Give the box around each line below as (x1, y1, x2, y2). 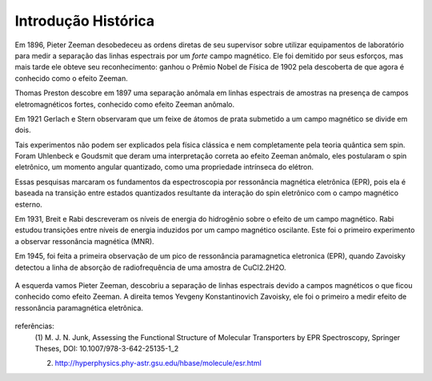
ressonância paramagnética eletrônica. (14, 303, 144, 312)
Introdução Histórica (14, 12, 155, 30)
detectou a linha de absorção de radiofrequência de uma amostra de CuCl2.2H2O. (14, 263, 287, 272)
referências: (14, 321, 55, 331)
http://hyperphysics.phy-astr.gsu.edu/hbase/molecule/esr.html (54, 359, 262, 368)
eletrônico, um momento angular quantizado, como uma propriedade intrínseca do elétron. (14, 162, 314, 172)
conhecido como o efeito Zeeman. (14, 73, 128, 83)
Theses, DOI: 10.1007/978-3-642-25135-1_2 (34, 343, 179, 353)
